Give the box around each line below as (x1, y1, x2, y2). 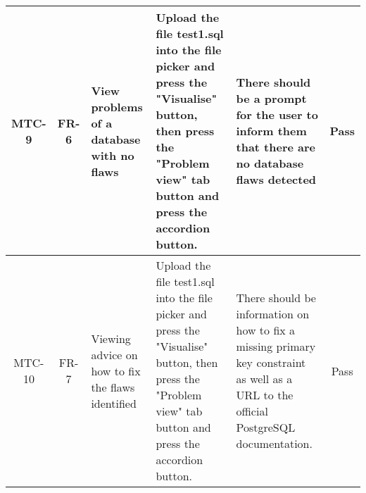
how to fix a (236, 322, 296, 338)
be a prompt (236, 90, 307, 106)
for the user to (236, 106, 318, 123)
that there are (236, 139, 316, 155)
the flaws (91, 378, 135, 395)
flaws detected (236, 171, 317, 187)
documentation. (236, 435, 313, 451)
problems (91, 98, 143, 115)
